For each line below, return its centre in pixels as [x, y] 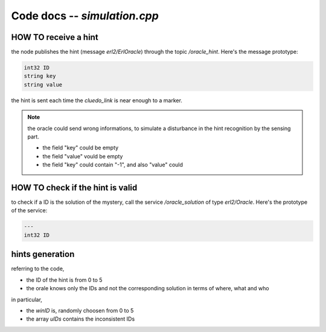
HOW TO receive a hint [55, 37]
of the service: [29, 210]
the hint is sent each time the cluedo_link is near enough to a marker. [97, 100]
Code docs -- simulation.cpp [85, 16]
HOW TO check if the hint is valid [74, 187]
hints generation [43, 254]
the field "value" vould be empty [83, 156]
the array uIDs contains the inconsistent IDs [81, 319]
